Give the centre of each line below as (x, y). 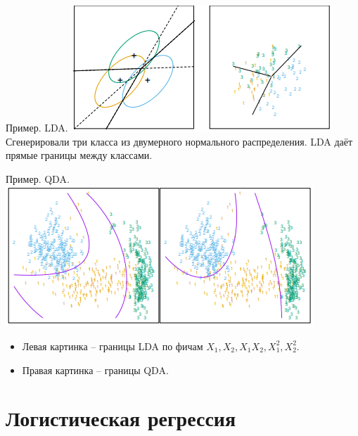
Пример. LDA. (37, 127)
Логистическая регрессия (121, 418)
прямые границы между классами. (79, 155)
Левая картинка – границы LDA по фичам (113, 346)
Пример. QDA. (38, 178)
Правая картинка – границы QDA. (95, 370)
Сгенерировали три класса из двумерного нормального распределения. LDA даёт (179, 141)
